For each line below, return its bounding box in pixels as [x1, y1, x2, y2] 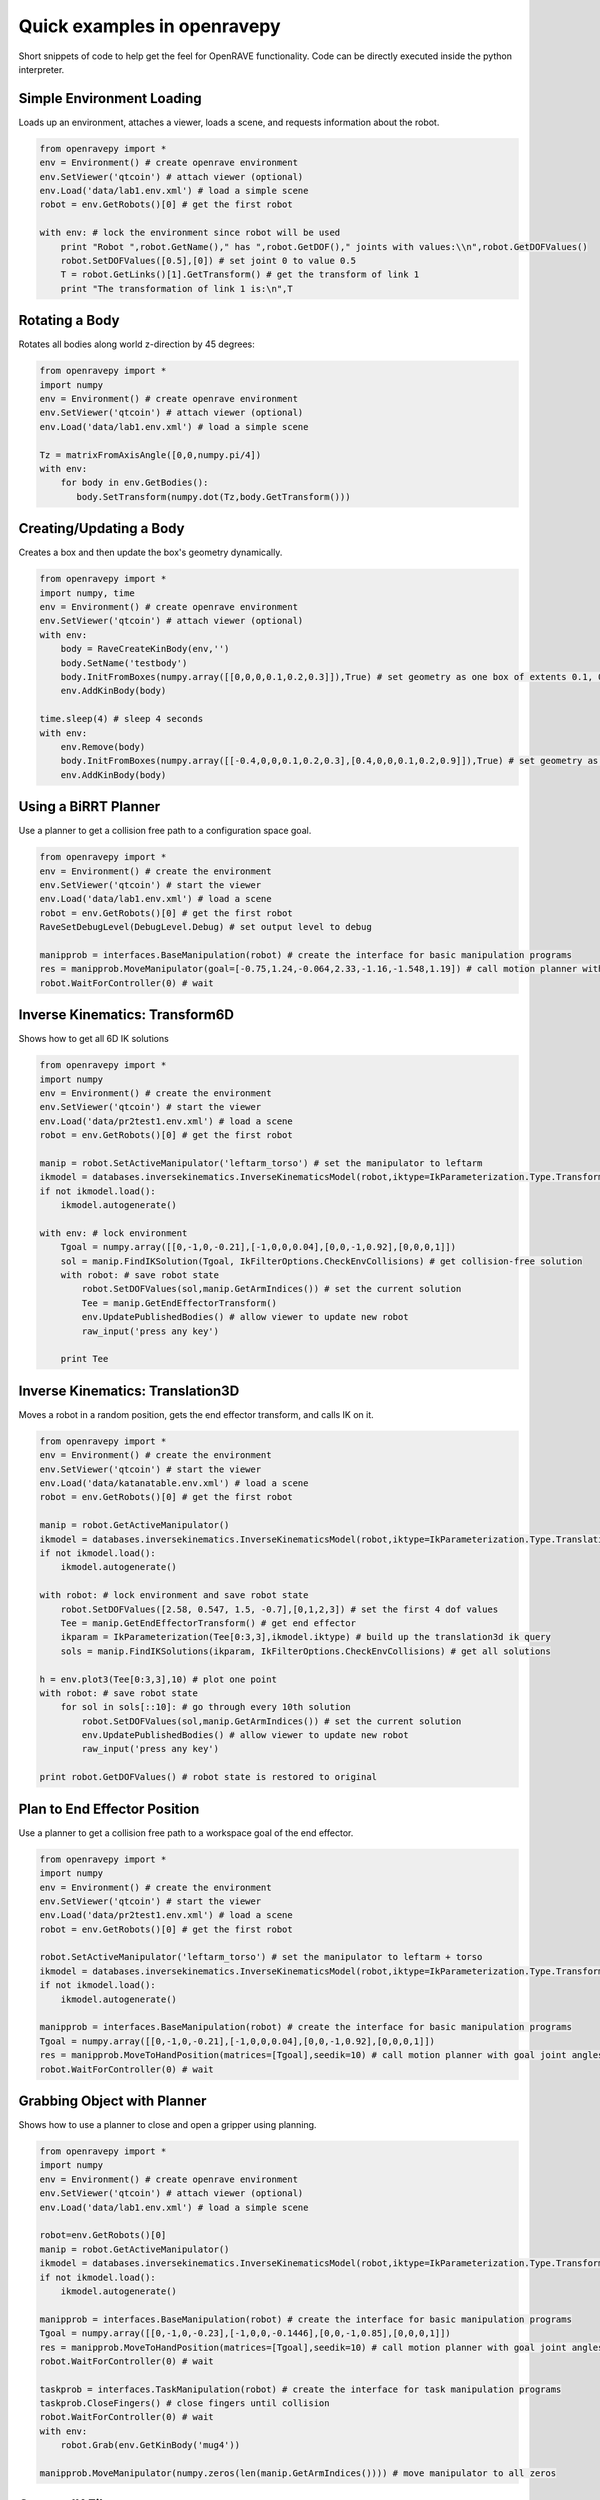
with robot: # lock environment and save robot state [39, 1590, 309, 1601]
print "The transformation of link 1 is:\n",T [60, 283, 294, 294]
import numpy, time [39, 587, 135, 599]
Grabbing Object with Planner [18, 2092, 207, 2109]
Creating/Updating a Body [18, 520, 185, 537]
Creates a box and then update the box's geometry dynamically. [18, 546, 283, 559]
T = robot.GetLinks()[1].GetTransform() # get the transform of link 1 [60, 269, 420, 280]
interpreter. [18, 63, 65, 75]
